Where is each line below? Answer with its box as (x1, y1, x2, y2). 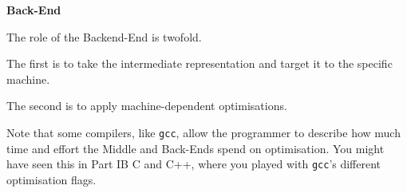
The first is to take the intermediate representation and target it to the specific (6, 55, 393, 72)
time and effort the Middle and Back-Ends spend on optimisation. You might (6, 140, 385, 156)
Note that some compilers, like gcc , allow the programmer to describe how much (6, 124, 401, 140)
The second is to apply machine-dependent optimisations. (6, 97, 287, 114)
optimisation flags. (6, 171, 97, 187)
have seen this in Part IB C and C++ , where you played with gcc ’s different (6, 156, 381, 172)
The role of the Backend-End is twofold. (6, 28, 202, 45)
